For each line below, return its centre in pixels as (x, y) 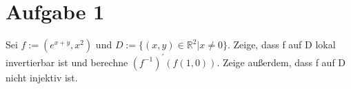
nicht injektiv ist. (42, 77)
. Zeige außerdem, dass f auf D (281, 62)
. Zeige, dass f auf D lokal (281, 44)
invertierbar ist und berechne (67, 62)
